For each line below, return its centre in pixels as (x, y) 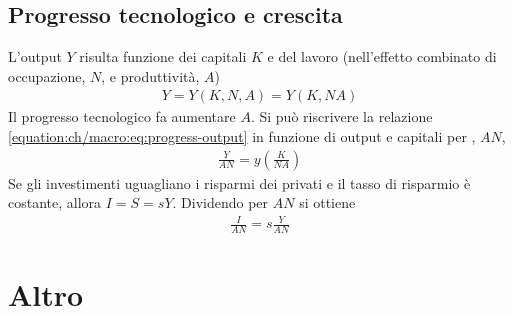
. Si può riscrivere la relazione (341, 116)
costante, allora (55, 202)
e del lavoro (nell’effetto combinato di (382, 56)
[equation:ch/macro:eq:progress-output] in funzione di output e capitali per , (242, 136)
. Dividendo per (220, 202)
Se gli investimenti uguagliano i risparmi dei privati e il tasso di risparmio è (239, 182)
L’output (35, 56)
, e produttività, (150, 75)
